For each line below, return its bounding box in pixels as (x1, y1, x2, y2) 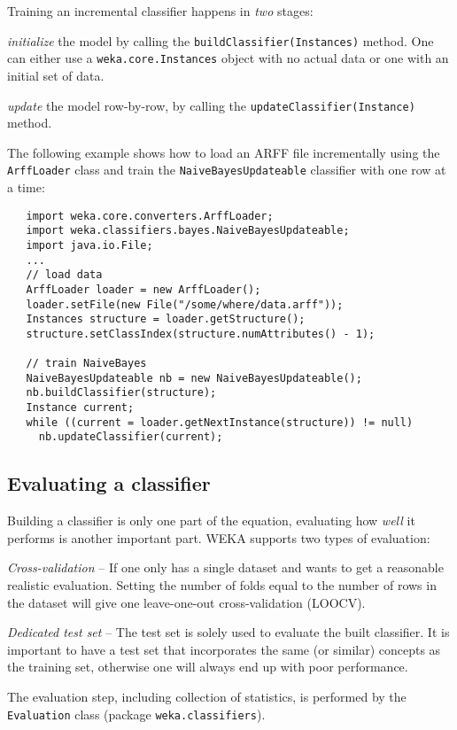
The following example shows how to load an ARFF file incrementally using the (7, 143, 440, 161)
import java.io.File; (26, 238, 153, 252)
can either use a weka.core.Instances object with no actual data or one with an (7, 49, 449, 67)
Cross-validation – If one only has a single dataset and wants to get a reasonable (7, 558, 444, 577)
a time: (7, 178, 45, 196)
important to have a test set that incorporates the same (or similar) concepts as (7, 640, 441, 658)
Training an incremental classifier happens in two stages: (7, 2, 314, 19)
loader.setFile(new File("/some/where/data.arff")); (26, 298, 344, 311)
